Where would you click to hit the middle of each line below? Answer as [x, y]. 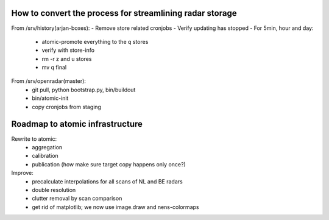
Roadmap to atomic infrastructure [77, 124]
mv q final [54, 68]
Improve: [22, 173]
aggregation [47, 147]
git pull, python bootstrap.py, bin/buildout [84, 90]
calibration [45, 156]
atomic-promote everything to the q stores [95, 41]
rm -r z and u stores [67, 59]
